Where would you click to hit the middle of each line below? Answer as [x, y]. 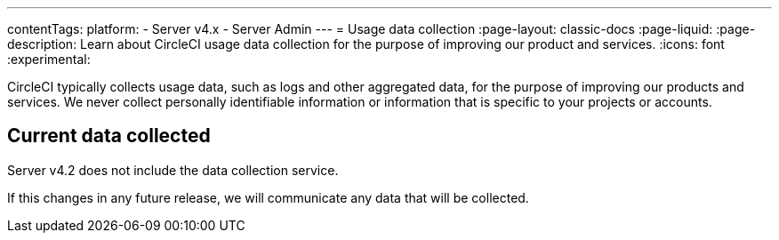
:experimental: [49, 59]
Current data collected [109, 136]
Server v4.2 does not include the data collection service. [173, 170]
